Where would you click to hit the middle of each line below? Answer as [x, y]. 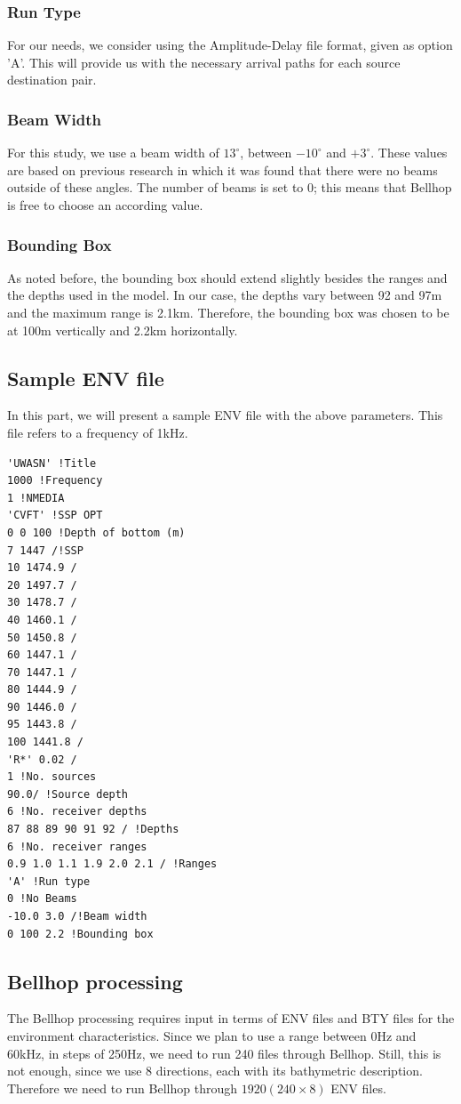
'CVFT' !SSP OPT [55, 516]
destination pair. [52, 80]
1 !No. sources [52, 777]
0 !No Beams [42, 899]
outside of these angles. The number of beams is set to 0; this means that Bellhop [230, 187]
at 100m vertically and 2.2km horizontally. [123, 330]
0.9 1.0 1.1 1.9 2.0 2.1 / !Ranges [112, 864]
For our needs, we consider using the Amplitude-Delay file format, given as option [230, 45]
